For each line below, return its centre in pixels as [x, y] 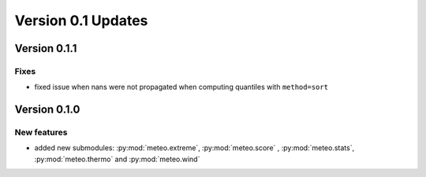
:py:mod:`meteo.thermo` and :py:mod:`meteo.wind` [117, 159]
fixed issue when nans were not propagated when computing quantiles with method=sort [181, 87]
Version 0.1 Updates [81, 20]
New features [41, 132]
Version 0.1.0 [47, 110]
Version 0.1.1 [46, 48]
